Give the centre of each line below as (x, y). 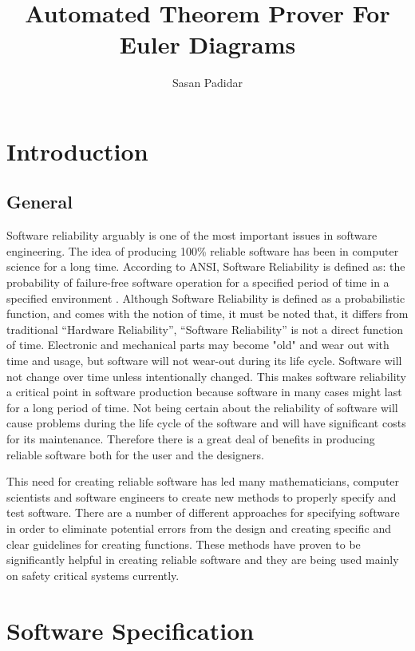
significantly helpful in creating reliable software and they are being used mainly (203, 560)
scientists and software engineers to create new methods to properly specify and (202, 496)
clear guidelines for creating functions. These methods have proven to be (184, 544)
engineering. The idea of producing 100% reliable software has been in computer (203, 250)
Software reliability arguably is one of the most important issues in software (192, 235)
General (40, 202)
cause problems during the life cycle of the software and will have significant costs (206, 423)
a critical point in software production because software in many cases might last (204, 392)
